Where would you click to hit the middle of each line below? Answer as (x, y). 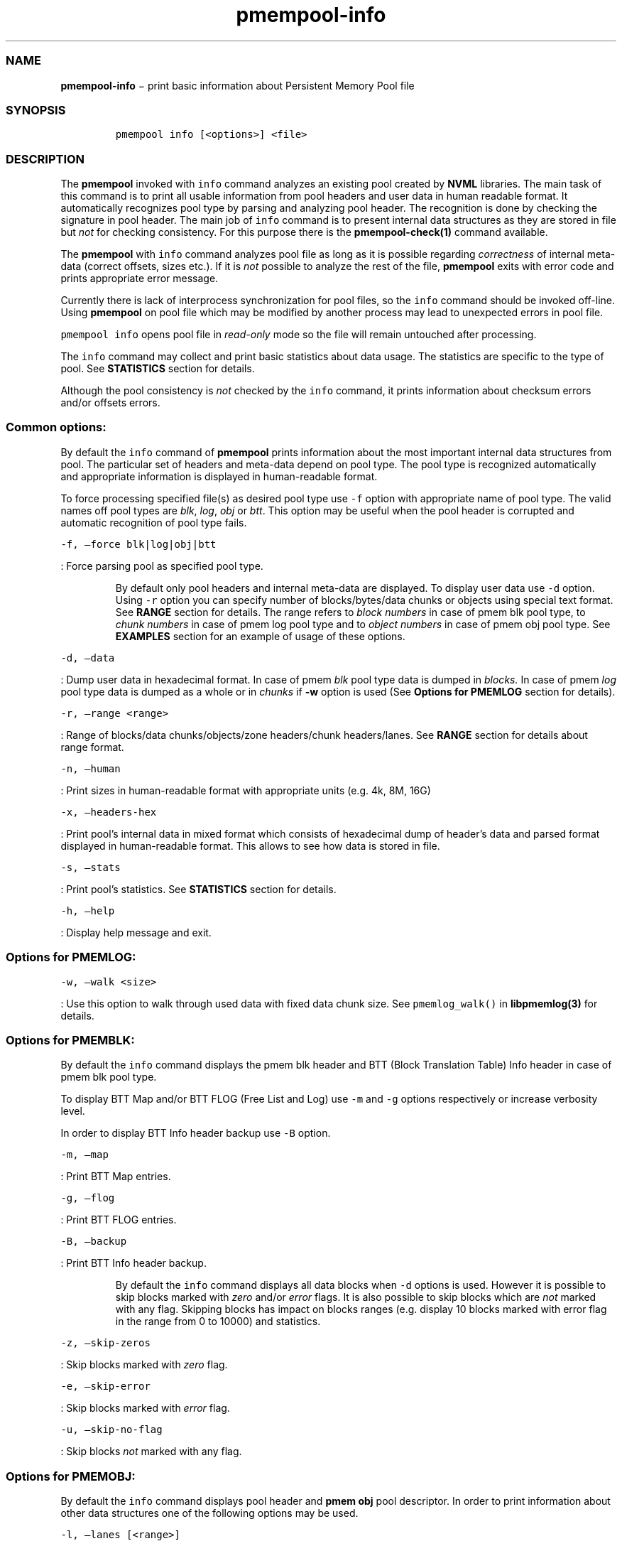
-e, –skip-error (105, 1386)
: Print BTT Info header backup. (133, 1263)
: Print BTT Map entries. (116, 1177)
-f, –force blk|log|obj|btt (138, 544)
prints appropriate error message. (140, 278)
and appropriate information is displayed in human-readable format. (219, 476)
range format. (92, 747)
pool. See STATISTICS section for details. (158, 368)
